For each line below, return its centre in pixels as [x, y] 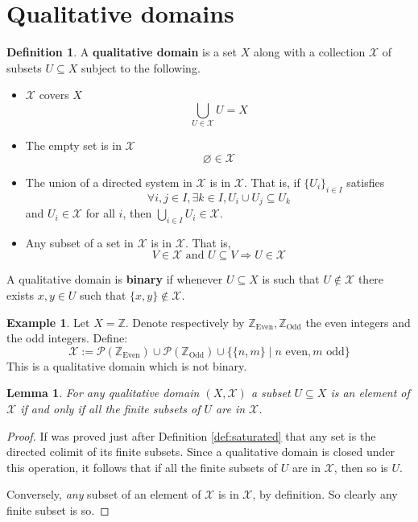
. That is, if [272, 182]
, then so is [361, 467]
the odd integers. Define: [67, 338]
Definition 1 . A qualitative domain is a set [122, 52]
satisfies [366, 182]
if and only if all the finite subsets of [110, 409]
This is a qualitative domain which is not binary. [127, 365]
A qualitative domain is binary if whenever [115, 279]
